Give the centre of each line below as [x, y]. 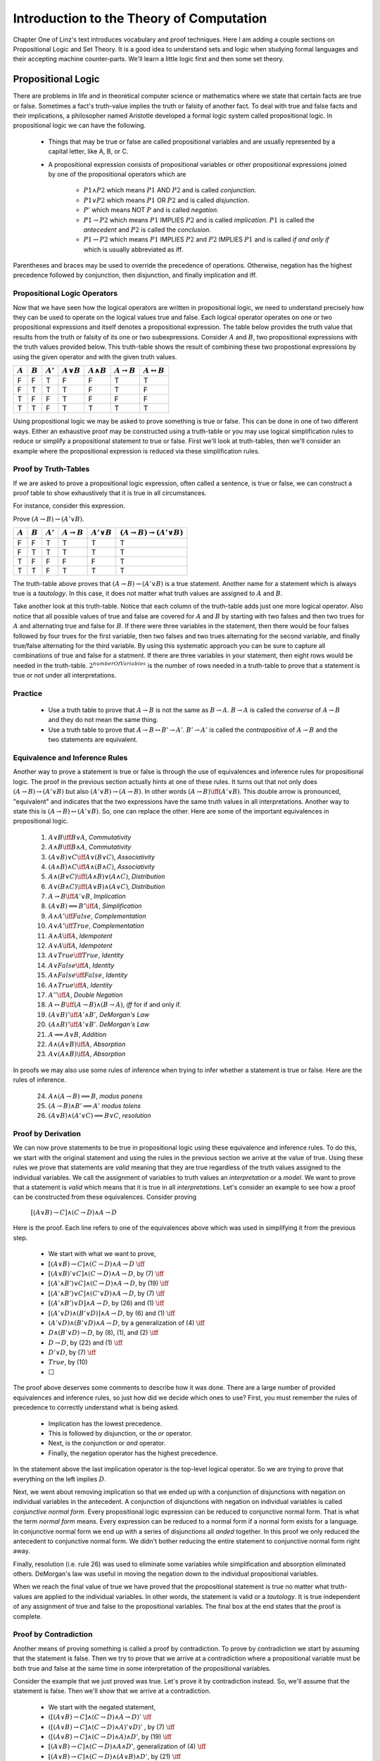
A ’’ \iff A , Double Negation [85, 995]
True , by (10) [68, 1362]
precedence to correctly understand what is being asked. [96, 1407]
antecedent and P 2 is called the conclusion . [147, 230]
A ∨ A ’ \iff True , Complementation [96, 926]
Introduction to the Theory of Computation [140, 18]
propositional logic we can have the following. [80, 125]
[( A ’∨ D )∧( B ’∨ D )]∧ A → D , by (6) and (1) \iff [112, 1313]
